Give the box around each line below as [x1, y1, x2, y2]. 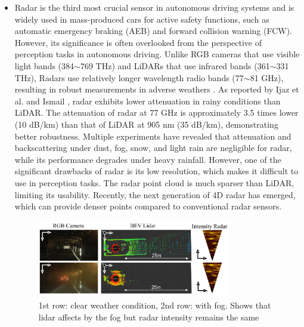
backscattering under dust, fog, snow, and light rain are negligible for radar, [14, 141, 292, 154]
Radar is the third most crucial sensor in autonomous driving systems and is [14, 1, 294, 13]
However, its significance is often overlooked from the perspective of [14, 36, 262, 48]
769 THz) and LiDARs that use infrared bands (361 [80, 59, 270, 72]
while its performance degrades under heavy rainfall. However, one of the [14, 153, 281, 165]
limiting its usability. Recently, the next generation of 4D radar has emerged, [14, 188, 296, 200]
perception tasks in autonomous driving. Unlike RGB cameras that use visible [14, 48, 300, 60]
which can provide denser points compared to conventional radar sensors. [14, 200, 282, 212]
